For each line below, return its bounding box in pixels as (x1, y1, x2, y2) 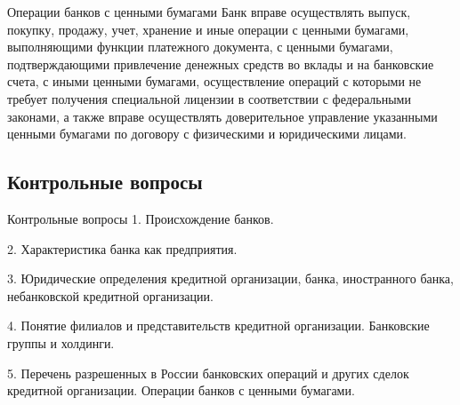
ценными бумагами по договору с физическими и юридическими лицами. (7, 124, 407, 143)
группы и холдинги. (7, 333, 115, 352)
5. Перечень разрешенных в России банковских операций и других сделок (7, 363, 409, 382)
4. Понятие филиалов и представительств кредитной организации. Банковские (7, 316, 430, 335)
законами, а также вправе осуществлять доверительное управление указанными (7, 107, 438, 125)
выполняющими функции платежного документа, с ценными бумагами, (7, 37, 393, 56)
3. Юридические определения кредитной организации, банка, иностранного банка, (7, 269, 454, 288)
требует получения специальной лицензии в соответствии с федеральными (7, 89, 411, 107)
